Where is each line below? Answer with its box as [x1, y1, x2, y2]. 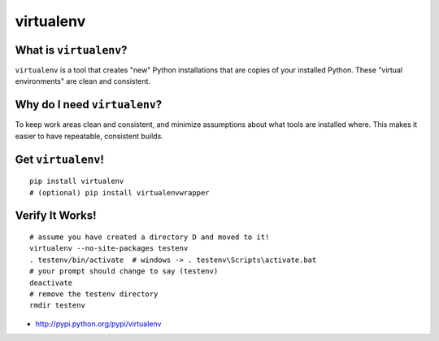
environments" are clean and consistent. [15, 77, 150, 86]
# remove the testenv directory [29, 289, 159, 299]
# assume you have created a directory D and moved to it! [29, 232, 270, 242]
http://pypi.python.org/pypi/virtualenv [35, 318, 162, 329]
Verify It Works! [15, 208, 97, 223]
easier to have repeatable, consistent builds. [15, 131, 164, 141]
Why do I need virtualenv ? [15, 98, 163, 111]
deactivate [29, 278, 73, 287]
